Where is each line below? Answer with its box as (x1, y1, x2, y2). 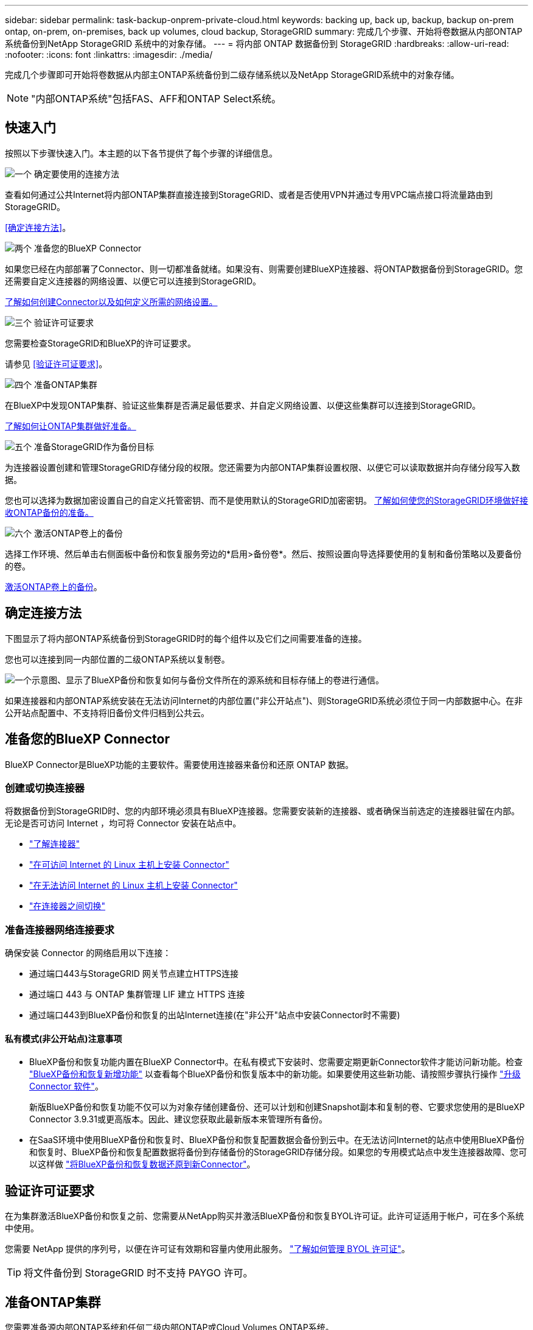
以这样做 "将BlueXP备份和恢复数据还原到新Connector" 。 (29, 1159, 256, 1170)
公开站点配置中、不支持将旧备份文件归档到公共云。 (5, 707, 209, 718)
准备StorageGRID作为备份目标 (33, 441, 154, 452)
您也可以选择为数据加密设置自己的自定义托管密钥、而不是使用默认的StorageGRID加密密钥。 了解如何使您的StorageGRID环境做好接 (5, 494, 528, 505)
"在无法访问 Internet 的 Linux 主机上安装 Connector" (29, 880, 238, 891)
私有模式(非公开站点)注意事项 (5, 1033, 122, 1044)
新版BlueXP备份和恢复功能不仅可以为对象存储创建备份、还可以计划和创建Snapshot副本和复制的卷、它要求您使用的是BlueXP (29, 1102, 525, 1113)
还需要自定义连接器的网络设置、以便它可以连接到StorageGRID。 (5, 275, 262, 286)
